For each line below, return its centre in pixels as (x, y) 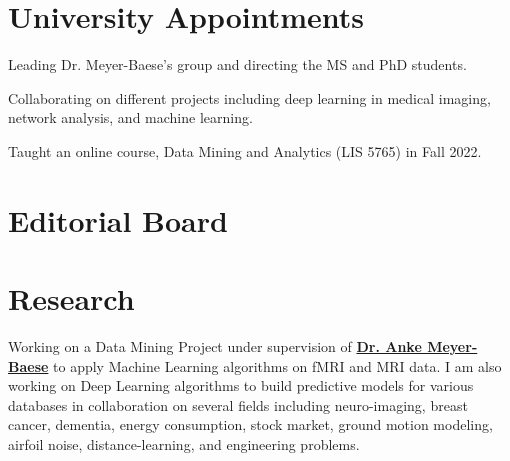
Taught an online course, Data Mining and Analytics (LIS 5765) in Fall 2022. (245, 150)
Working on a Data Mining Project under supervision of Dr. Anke (215, 346)
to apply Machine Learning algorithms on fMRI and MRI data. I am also (277, 365)
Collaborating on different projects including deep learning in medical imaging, (249, 97)
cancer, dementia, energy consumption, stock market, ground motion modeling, (250, 424)
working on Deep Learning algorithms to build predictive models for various (241, 385)
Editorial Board (118, 219)
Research (71, 298)
